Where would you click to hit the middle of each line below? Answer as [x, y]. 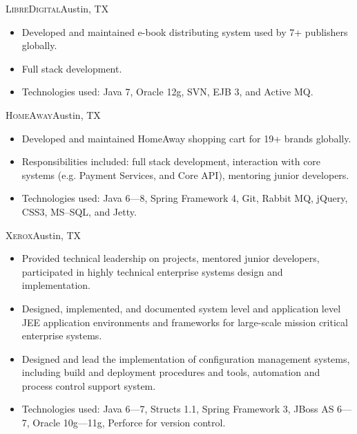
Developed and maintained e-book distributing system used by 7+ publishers [185, 31]
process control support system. [89, 385]
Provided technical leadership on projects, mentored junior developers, [171, 258]
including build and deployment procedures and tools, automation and [171, 372]
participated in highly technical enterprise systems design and [152, 271]
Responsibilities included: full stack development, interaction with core [171, 161]
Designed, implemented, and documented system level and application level [181, 308]
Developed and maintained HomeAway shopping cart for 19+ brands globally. [186, 138]
